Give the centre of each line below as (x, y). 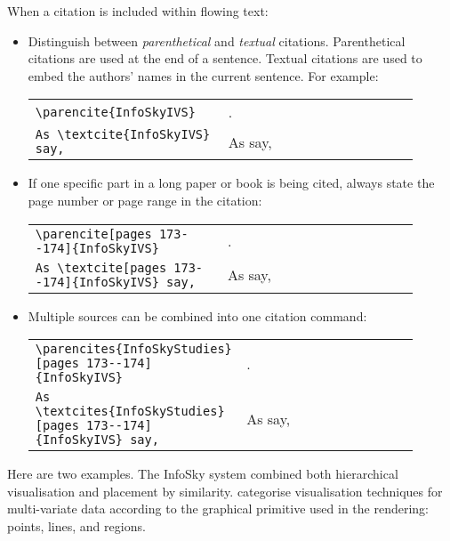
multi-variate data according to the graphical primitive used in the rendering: (218, 509)
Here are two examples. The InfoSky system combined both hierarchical (203, 474)
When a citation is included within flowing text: (138, 11)
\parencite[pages (93, 234)
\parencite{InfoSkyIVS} (115, 112)
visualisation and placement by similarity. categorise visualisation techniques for (225, 491)
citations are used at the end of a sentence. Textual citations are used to (225, 58)
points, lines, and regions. (76, 525)
